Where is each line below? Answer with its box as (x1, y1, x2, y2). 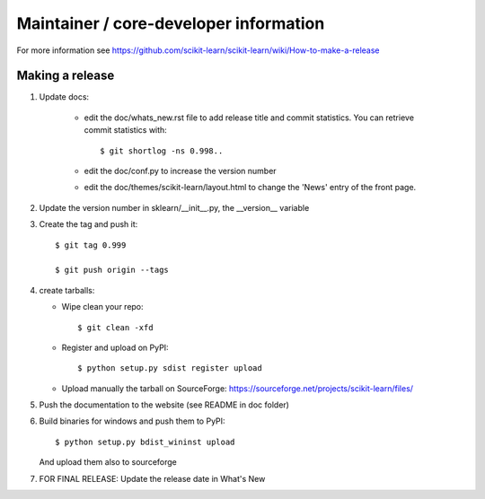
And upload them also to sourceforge (39, 457, 177, 468)
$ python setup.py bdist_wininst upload (55, 436, 235, 447)
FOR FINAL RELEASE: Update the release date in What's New (39, 473, 266, 484)
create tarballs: (39, 285, 95, 295)
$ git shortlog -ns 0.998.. (100, 145, 224, 156)
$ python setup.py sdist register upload (77, 363, 262, 373)
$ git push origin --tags (55, 265, 170, 276)
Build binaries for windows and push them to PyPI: (39, 416, 225, 426)
